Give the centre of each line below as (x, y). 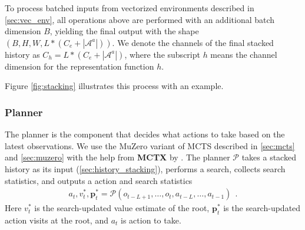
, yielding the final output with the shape (124, 31)
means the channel (244, 54)
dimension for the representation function (79, 66)
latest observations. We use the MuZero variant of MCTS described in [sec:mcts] (150, 145)
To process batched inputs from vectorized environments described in (130, 8)
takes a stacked (269, 157)
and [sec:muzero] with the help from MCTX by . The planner (117, 157)
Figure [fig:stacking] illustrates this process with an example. (114, 86)
